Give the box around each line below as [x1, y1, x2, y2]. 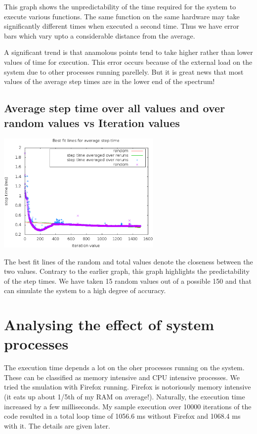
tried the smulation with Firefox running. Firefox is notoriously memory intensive [4, 382, 251, 392]
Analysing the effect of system [4, 314, 214, 335]
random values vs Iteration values [4, 115, 180, 130]
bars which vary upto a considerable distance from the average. [4, 30, 195, 41]
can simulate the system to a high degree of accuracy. [4, 285, 166, 296]
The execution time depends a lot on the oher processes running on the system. [4, 362, 245, 373]
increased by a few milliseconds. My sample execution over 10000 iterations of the [4, 401, 252, 411]
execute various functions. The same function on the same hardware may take [4, 11, 240, 21]
